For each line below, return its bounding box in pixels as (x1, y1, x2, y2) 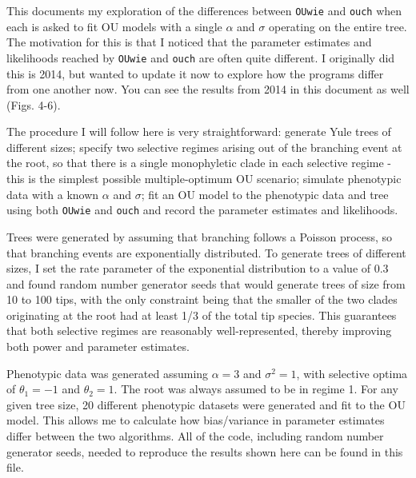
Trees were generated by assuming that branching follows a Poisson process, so (6, 228, 393, 245)
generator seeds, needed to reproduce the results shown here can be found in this (6, 443, 403, 460)
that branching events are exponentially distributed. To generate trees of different (6, 244, 406, 261)
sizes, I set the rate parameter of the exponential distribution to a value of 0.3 (6, 260, 389, 277)
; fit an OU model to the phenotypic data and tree (141, 185, 389, 202)
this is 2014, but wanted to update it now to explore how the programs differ (6, 65, 384, 82)
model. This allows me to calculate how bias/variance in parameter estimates (6, 412, 385, 428)
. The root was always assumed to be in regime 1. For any (114, 380, 398, 397)
